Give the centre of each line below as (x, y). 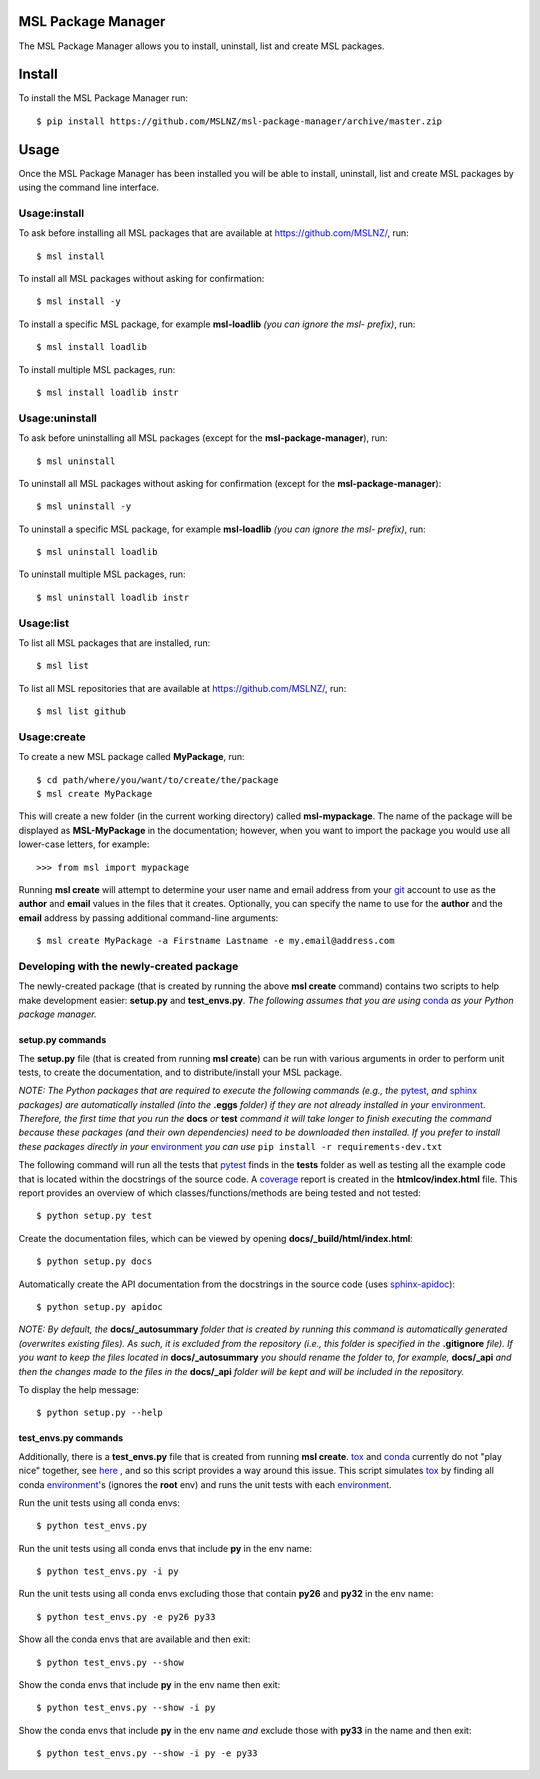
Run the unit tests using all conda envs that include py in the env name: (165, 1548)
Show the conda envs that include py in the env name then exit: (149, 1685)
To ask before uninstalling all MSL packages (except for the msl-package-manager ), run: (203, 438)
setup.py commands (62, 1040)
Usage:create (52, 737)
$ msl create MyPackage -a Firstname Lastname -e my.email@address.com (215, 941)
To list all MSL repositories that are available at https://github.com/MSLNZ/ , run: (182, 688)
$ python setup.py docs (94, 1261)
